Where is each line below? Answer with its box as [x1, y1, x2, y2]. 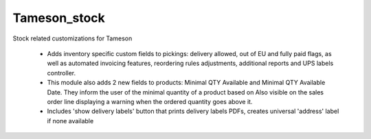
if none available [47, 116, 94, 125]
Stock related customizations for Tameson [12, 34, 133, 42]
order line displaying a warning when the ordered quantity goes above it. [47, 97, 253, 105]
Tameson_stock [12, 10, 106, 25]
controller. [47, 68, 76, 77]
